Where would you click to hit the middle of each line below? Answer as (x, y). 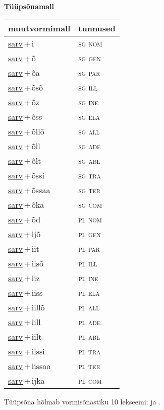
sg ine (89, 102)
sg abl (89, 160)
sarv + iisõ (26, 263)
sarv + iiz (24, 278)
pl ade (90, 322)
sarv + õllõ (26, 131)
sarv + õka (26, 204)
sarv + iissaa (30, 366)
